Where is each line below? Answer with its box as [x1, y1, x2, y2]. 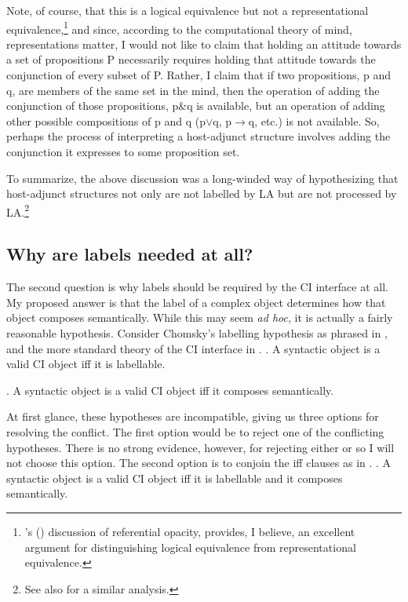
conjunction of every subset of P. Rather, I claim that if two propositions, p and [6, 67, 392, 83]
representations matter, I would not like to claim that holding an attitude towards [6, 35, 402, 52]
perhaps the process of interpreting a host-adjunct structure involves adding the [6, 128, 391, 144]
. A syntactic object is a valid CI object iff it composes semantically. [6, 381, 334, 398]
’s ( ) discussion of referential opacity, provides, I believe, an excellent [24, 523, 355, 539]
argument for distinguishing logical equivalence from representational [24, 538, 356, 555]
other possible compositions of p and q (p [6, 112, 206, 129]
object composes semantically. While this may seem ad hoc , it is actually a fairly [6, 309, 393, 326]
